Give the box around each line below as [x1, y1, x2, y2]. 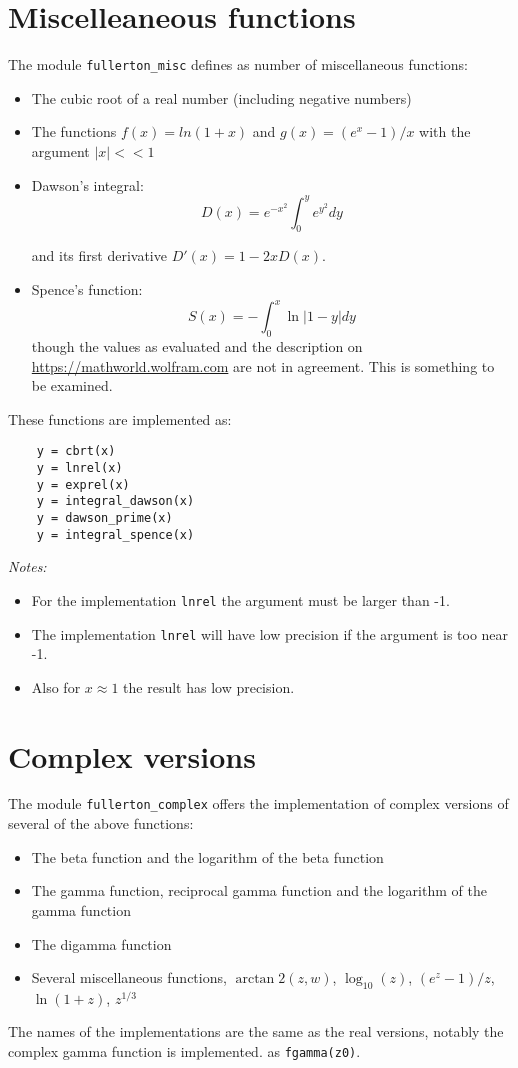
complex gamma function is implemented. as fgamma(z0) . [8, 1041, 361, 1062]
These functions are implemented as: [8, 408, 232, 429]
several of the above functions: [8, 813, 194, 834]
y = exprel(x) [36, 477, 130, 492]
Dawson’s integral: [31, 174, 144, 195]
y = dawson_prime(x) [36, 510, 173, 525]
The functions [31, 121, 117, 142]
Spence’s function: [31, 279, 143, 300]
